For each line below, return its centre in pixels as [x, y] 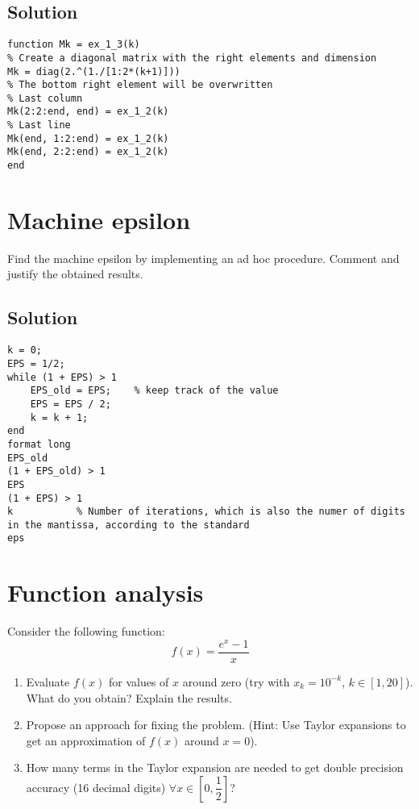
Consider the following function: [86, 631]
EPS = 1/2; [36, 363]
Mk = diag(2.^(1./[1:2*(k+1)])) [94, 71]
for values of [139, 681]
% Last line [39, 125]
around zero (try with [236, 681]
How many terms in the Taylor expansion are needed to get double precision [215, 767]
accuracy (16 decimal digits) [96, 787]
